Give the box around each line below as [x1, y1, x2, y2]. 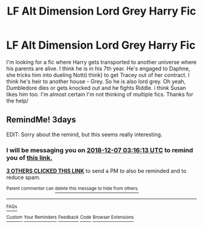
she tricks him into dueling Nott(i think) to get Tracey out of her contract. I [6, 71, 190, 78]
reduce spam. [6, 174, 41, 181]
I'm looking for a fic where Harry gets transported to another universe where [6, 58, 197, 65]
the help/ [6, 97, 29, 104]
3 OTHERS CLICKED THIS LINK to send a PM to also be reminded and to [6, 167, 187, 175]
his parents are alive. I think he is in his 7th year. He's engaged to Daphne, [6, 65, 190, 72]
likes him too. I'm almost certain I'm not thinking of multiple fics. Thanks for [6, 90, 193, 98]
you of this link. [6, 153, 53, 162]
